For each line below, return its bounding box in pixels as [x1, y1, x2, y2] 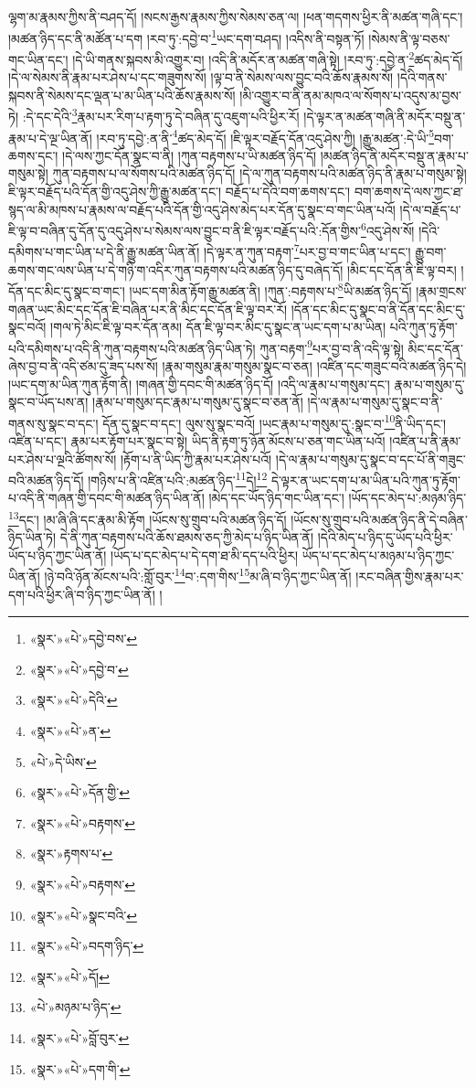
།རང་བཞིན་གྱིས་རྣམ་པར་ [355, 567, 464, 586]
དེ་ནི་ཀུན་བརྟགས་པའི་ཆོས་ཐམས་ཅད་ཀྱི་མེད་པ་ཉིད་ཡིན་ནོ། [59, 528, 314, 547]
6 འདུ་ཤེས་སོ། [360, 219, 415, 240]
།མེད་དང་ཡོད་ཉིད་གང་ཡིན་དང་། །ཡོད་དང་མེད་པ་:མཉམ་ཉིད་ [208, 488, 467, 507]
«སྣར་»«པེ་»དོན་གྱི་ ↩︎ [29, 783, 130, 802]
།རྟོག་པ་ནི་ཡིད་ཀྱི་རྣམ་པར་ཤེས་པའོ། [120, 449, 272, 468]
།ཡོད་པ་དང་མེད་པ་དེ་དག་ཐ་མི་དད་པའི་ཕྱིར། [111, 545, 298, 564]
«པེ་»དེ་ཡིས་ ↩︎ [29, 752, 97, 771]
